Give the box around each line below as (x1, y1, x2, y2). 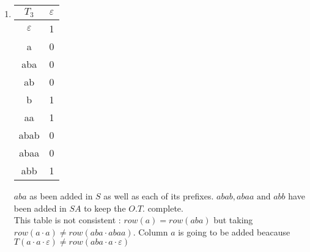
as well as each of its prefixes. (103, 189, 214, 202)
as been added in (29, 189, 93, 202)
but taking (213, 213, 253, 226)
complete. (147, 201, 183, 214)
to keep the (84, 201, 126, 214)
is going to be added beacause (178, 225, 290, 238)
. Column (133, 225, 168, 238)
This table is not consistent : (13, 213, 121, 226)
